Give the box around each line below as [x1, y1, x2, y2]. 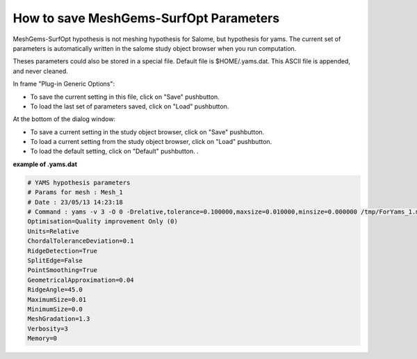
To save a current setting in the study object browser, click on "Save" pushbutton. [30, 127, 265, 136]
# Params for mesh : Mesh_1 [27, 189, 123, 196]
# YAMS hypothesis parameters [27, 178, 131, 186]
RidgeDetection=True [27, 247, 97, 255]
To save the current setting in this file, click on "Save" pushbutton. [30, 93, 220, 101]
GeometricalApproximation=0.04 [27, 276, 135, 284]
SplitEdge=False [27, 256, 83, 264]
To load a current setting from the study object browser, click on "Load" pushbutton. [30, 138, 272, 146]
